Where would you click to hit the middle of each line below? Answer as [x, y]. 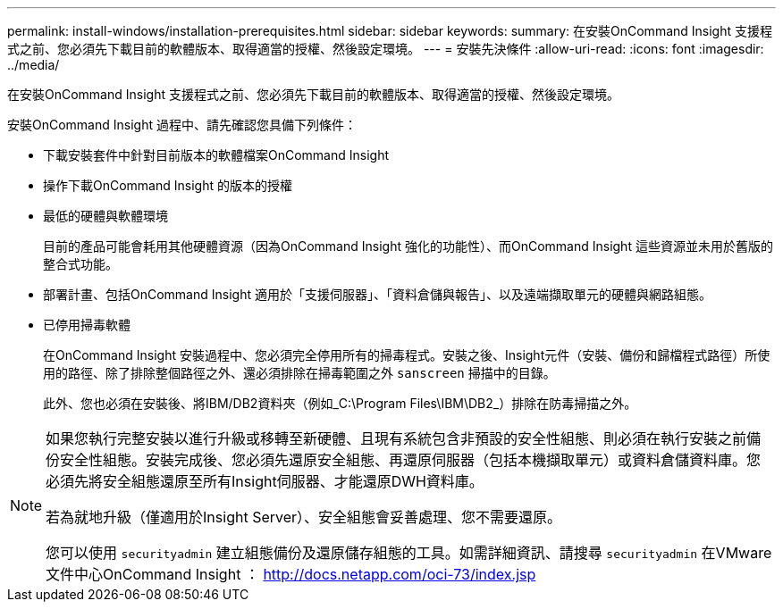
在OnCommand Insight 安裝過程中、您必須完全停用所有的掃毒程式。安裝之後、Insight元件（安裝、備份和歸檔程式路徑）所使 [407, 355]
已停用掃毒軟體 [87, 325]
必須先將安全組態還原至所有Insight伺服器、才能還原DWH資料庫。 [265, 481]
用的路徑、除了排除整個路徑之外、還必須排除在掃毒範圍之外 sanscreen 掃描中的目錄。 [299, 373]
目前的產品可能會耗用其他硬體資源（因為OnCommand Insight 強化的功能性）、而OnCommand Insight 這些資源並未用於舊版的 [408, 246]
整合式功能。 [80, 264]
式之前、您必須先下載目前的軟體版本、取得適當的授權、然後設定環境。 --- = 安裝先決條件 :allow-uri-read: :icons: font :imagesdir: [386, 49]
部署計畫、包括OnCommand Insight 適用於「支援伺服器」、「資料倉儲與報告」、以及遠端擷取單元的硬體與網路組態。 [377, 294]
